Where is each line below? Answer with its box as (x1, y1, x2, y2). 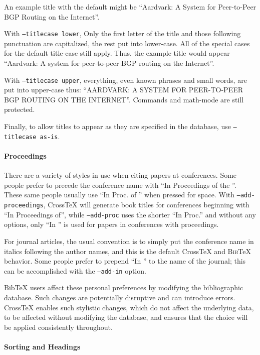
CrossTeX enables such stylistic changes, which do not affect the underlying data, (4, 302, 254, 312)
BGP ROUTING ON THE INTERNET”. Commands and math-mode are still (4, 94, 244, 104)
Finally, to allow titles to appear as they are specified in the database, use (4, 121, 231, 132)
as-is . (40, 131, 60, 141)
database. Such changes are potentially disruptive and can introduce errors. (4, 292, 235, 302)
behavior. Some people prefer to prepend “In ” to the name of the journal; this (4, 256, 246, 266)
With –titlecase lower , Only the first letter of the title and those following (4, 28, 241, 39)
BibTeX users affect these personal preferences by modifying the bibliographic (4, 282, 243, 293)
